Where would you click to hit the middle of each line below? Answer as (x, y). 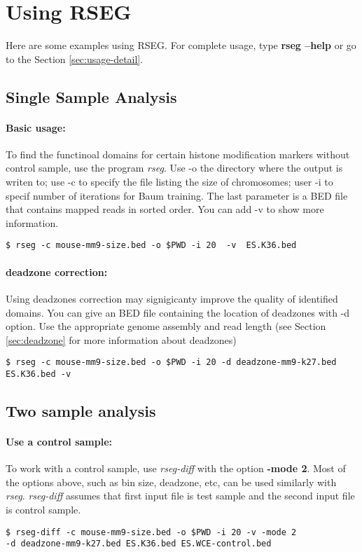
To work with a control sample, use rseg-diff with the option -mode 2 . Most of (176, 468)
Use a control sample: (59, 441)
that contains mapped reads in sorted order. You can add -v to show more (165, 209)
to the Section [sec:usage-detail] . (75, 58)
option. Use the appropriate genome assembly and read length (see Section (166, 326)
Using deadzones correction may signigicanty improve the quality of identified (172, 298)
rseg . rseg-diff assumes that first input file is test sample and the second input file (180, 496)
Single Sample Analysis (91, 96)
